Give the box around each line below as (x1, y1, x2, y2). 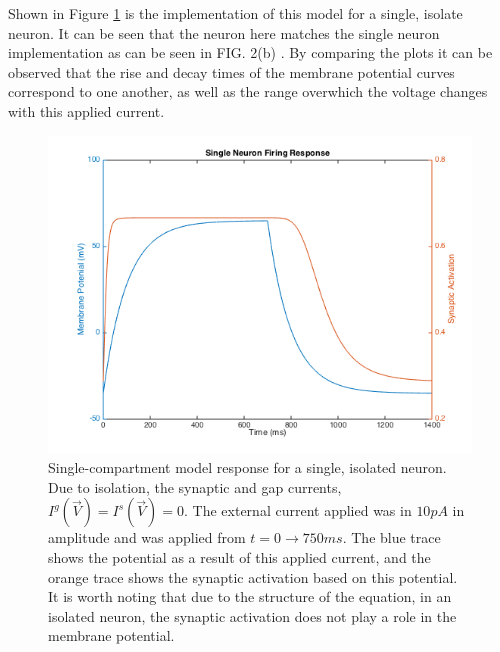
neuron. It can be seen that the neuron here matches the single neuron (8, 22, 440, 43)
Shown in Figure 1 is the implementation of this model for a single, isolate (8, 3, 463, 23)
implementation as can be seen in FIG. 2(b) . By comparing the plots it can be (8, 42, 493, 63)
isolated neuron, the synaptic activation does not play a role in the (48, 605, 457, 626)
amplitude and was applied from (48, 527, 246, 548)
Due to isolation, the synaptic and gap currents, (48, 476, 342, 497)
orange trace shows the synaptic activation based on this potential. (48, 566, 458, 587)
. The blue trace (342, 527, 441, 548)
